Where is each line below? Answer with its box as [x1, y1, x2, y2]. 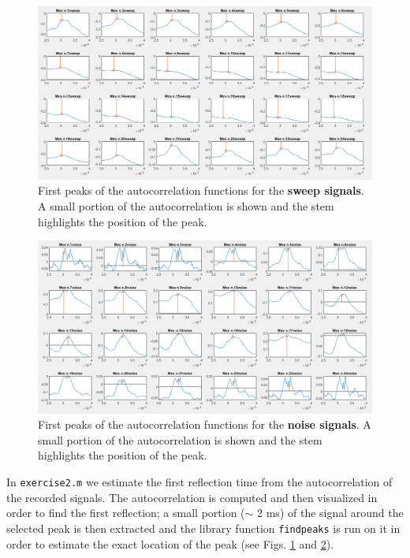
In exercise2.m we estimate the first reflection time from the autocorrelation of [6, 474, 393, 490]
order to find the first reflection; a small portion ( [6, 504, 245, 521]
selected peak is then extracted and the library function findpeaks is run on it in [6, 519, 401, 536]
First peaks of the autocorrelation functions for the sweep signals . [38, 182, 364, 199]
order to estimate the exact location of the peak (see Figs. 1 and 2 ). [6, 535, 334, 552]
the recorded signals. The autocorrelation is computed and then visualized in [6, 489, 378, 505]
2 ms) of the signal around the [257, 504, 404, 521]
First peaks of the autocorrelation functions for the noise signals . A [38, 416, 371, 433]
